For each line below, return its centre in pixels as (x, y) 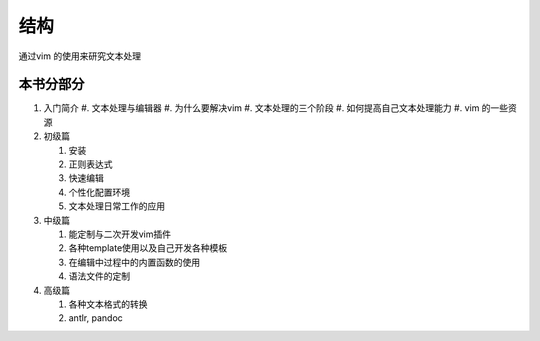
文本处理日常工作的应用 (116, 206)
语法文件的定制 (99, 276)
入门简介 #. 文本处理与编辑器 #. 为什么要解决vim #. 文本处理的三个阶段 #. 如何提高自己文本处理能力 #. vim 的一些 (276, 108)
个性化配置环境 (99, 192)
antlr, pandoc (96, 318)
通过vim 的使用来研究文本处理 (80, 56)
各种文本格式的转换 (108, 304)
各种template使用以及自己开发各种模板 (148, 248)
